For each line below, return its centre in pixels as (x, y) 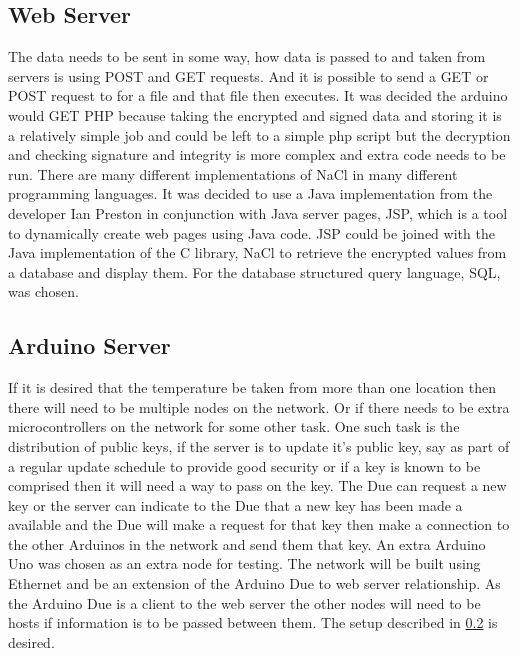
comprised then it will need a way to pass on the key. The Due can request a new (257, 485)
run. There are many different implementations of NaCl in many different (233, 173)
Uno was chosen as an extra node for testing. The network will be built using (244, 563)
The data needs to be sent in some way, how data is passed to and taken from (247, 56)
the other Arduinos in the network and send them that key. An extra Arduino (247, 543)
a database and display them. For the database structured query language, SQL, (254, 271)
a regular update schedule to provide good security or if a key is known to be (244, 465)
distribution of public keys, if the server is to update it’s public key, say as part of (259, 445)
